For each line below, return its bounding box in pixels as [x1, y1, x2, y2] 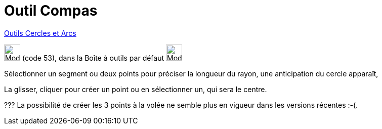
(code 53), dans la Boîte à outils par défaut [22, 53, 164, 62]
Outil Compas [4, 2, 98, 19]
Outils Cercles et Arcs [4, 28, 76, 37]
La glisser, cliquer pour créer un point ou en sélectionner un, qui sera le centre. [4, 84, 267, 94]
